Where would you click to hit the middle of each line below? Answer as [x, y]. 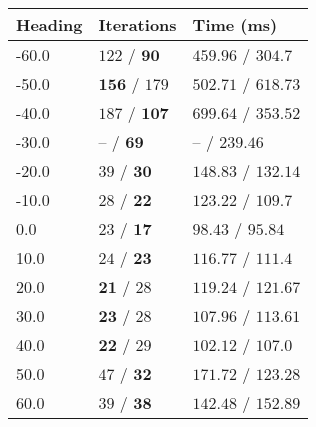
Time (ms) [235, 24]
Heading [49, 24]
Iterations [137, 24]
